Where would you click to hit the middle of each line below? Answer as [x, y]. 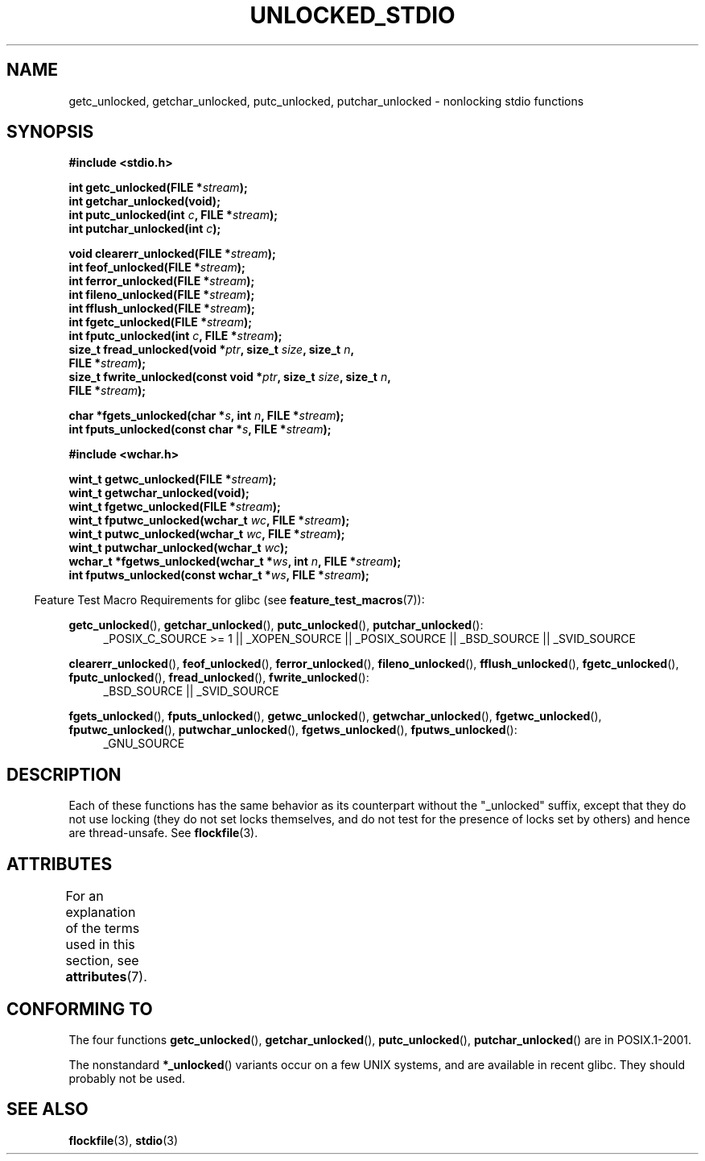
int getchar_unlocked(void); [144, 201]
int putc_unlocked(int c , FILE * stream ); [173, 215]
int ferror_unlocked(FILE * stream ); [162, 281]
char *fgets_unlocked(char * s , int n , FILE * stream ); [206, 416]
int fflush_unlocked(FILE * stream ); [162, 309]
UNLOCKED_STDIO [352, 15]
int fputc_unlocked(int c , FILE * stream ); [175, 336]
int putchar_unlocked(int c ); [145, 229]
